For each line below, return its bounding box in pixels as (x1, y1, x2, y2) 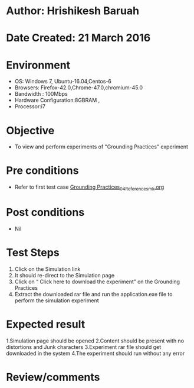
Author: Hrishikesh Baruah (6, 4, 140, 18)
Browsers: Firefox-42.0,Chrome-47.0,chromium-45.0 (14, 84, 143, 91)
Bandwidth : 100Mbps (14, 90, 68, 98)
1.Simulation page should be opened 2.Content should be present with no (6, 337, 185, 344)
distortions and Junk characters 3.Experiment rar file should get (6, 343, 162, 350)
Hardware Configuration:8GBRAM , (14, 96, 100, 104)
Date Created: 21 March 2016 (6, 31, 151, 45)
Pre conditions (6, 164, 79, 177)
